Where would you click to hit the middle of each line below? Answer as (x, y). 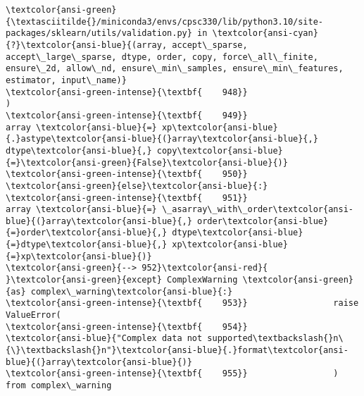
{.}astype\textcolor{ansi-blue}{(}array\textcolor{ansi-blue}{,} (162, 139)
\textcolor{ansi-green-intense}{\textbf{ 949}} (127, 115)
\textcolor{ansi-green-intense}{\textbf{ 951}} (127, 198)
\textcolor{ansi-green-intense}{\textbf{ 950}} (127, 174)
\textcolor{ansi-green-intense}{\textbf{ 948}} (127, 92)
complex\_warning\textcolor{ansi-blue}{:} (132, 291)
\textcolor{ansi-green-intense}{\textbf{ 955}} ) (172, 374)
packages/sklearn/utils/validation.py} (99, 33)
